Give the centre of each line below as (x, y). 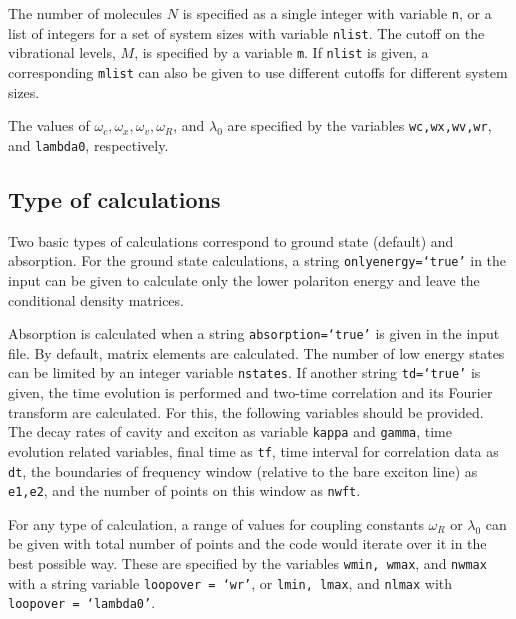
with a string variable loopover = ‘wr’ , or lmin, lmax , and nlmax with (230, 582)
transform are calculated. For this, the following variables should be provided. (246, 411)
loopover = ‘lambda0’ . (82, 602)
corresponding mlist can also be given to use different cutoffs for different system (258, 71)
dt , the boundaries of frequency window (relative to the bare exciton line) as (243, 470)
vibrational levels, (62, 52)
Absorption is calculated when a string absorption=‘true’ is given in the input (254, 333)
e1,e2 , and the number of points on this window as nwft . (184, 490)
